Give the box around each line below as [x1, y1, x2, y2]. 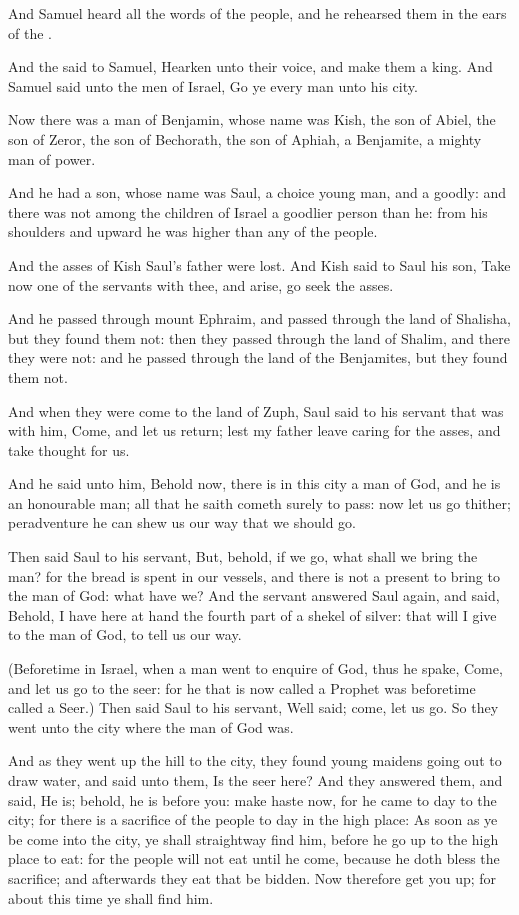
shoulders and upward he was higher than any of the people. [8, 221, 378, 242]
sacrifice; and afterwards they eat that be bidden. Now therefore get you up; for [8, 867, 497, 888]
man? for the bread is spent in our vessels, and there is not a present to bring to [8, 565, 500, 586]
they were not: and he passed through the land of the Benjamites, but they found [8, 347, 508, 368]
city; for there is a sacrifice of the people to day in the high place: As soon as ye [8, 809, 498, 830]
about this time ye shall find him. [8, 887, 214, 908]
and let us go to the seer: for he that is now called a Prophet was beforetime [8, 677, 476, 698]
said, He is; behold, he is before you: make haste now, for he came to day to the [8, 789, 497, 810]
